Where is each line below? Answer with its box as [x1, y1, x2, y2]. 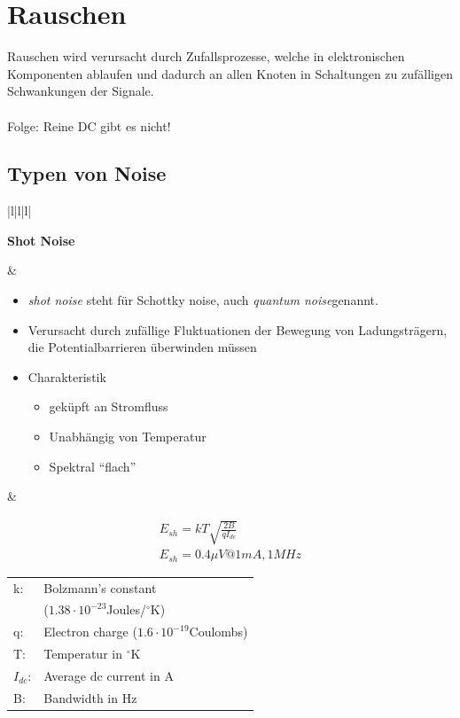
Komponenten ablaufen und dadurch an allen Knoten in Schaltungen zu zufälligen [7, 64, 453, 82]
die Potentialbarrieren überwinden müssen [27, 338, 257, 356]
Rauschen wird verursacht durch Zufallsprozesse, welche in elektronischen [7, 47, 405, 66]
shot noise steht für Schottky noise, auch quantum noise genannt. [27, 291, 378, 309]
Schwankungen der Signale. [7, 82, 154, 100]
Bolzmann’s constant [43, 578, 157, 597]
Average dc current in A [43, 667, 174, 685]
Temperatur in [43, 644, 122, 663]
